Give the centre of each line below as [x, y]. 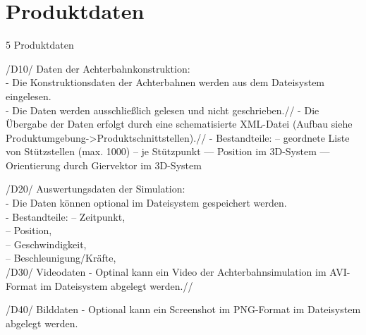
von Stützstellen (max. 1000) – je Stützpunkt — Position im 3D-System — [168, 151]
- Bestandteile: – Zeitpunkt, [66, 216]
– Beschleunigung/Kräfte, [61, 258]
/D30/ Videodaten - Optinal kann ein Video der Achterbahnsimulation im [166, 272]
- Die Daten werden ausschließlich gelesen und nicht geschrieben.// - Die [163, 110]
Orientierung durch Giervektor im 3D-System [104, 165]
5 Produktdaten [40, 45]
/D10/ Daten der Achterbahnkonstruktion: [98, 68]
